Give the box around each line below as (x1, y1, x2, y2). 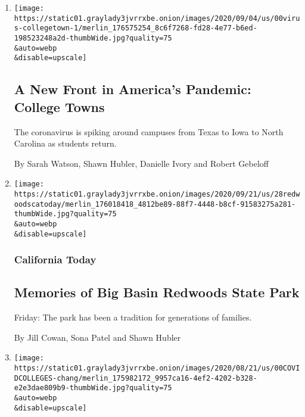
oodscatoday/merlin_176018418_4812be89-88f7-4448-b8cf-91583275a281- (14, 200, 296, 208)
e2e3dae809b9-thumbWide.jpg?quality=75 (14, 384, 172, 393)
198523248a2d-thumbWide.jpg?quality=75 (14, 33, 172, 42)
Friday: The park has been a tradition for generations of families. (14, 311, 252, 323)
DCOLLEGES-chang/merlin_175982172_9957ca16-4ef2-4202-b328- (14, 374, 257, 382)
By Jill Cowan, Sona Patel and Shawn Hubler (14, 331, 181, 343)
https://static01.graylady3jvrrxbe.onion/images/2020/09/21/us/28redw (14, 189, 300, 198)
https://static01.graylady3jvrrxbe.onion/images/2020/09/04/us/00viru (14, 14, 300, 23)
